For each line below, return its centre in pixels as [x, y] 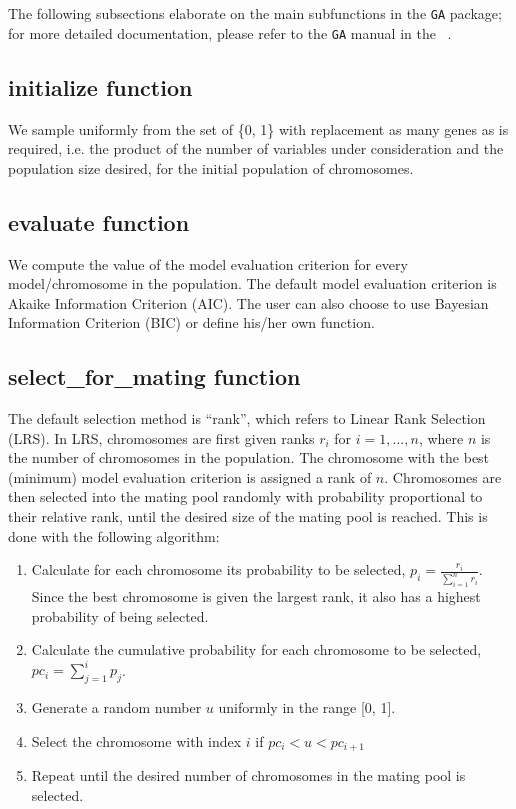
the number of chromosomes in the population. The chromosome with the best [249, 457]
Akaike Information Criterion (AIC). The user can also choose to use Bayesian [248, 302]
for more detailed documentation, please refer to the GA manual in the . [230, 32]
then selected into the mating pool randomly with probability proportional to [245, 496]
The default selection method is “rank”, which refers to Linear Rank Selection [247, 418]
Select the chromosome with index [136, 740]
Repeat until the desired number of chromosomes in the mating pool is [248, 775]
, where [441, 437]
